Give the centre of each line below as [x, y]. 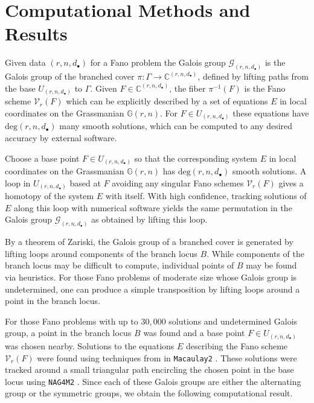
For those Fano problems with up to [72, 321]
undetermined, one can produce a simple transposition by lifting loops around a [152, 289]
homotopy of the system [50, 196]
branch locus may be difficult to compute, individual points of [120, 265]
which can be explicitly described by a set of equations [167, 101]
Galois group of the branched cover [70, 76]
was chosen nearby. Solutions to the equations [90, 345]
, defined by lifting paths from [253, 76]
